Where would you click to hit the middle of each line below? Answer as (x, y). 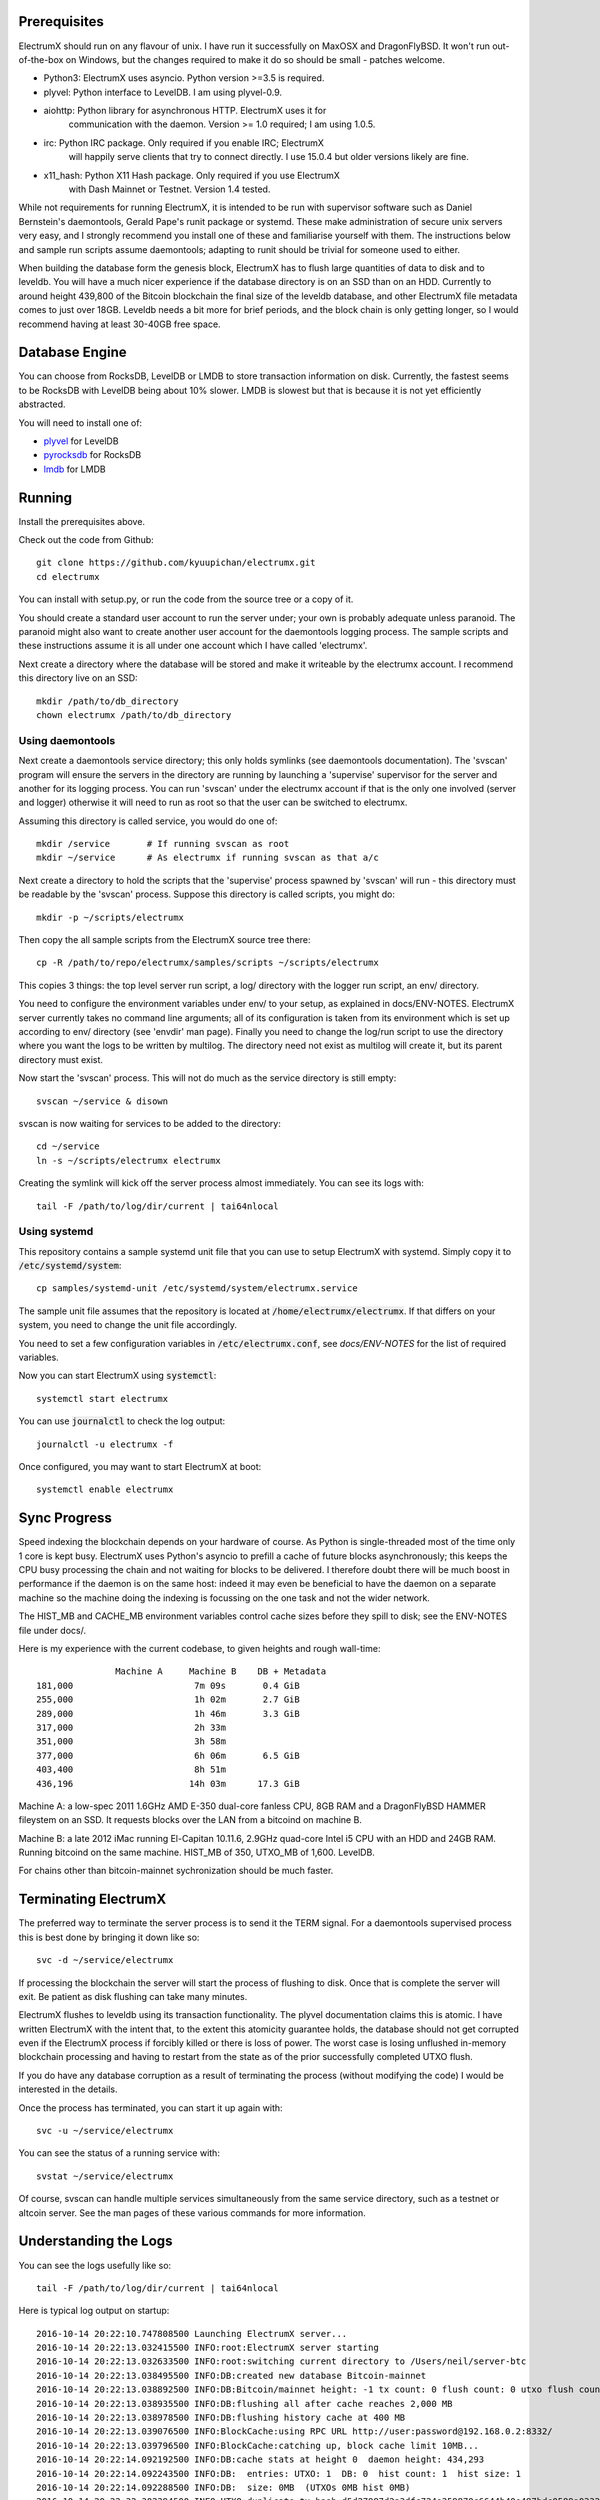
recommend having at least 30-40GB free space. (119, 324)
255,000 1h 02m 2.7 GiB (168, 1699)
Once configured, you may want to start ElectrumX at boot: (140, 1466)
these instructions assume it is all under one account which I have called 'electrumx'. (193, 646)
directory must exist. (61, 1059)
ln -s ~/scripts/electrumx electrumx (129, 1160)
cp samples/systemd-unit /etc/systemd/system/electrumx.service (197, 1288)
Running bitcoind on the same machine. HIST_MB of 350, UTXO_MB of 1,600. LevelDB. (196, 1852)
